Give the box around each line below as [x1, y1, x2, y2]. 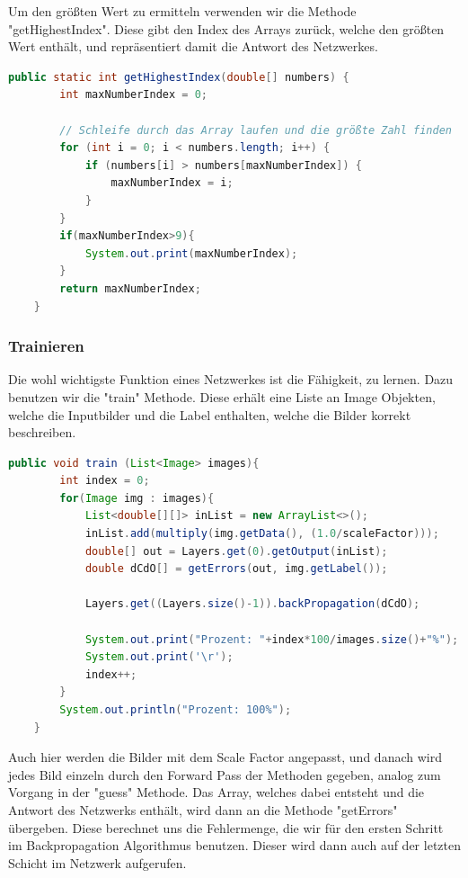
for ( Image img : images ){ [59, 491, 215, 505]
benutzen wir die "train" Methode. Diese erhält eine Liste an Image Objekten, [8, 387, 436, 406]
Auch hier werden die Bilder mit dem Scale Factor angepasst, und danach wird [8, 748, 442, 766]
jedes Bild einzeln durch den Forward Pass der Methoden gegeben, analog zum [8, 765, 441, 784]
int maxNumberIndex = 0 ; [59, 88, 208, 102]
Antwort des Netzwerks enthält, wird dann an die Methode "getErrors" [8, 800, 398, 819]
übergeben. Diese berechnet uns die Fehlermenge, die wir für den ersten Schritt [8, 818, 444, 837]
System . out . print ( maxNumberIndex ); [84, 246, 298, 260]
